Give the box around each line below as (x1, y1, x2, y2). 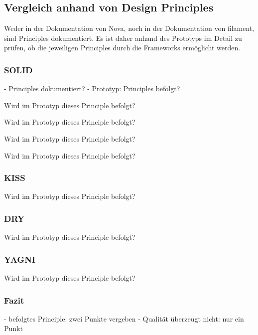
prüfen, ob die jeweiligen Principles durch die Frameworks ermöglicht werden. (4, 42, 241, 53)
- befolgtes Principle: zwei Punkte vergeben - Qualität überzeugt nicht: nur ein (4, 313, 244, 324)
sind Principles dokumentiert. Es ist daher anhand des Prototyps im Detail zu (4, 32, 242, 43)
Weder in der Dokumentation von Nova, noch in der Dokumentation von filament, (4, 23, 255, 33)
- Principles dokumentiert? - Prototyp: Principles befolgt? (4, 83, 180, 94)
